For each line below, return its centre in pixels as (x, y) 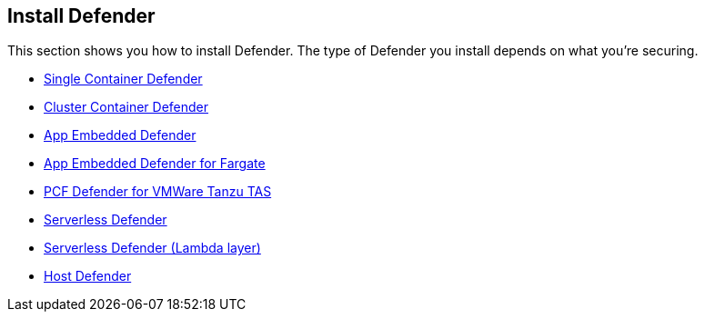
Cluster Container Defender (126, 107)
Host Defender (88, 276)
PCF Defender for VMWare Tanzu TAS (158, 192)
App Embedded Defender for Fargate (155, 164)
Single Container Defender (123, 79)
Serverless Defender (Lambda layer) (152, 248)
